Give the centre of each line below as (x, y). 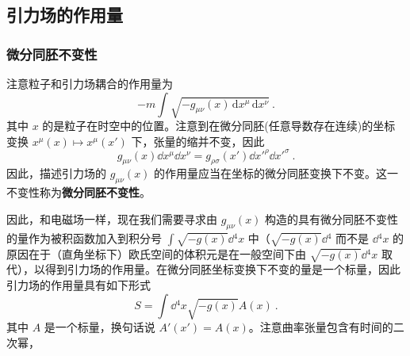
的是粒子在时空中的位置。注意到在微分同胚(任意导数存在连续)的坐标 (219, 125)
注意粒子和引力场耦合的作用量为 (90, 83)
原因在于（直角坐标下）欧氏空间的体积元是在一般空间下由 (156, 253)
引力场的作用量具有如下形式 (79, 285)
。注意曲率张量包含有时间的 (321, 327)
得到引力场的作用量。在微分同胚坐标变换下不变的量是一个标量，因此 (222, 269)
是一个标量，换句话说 (100, 327)
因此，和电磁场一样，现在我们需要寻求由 (112, 218)
